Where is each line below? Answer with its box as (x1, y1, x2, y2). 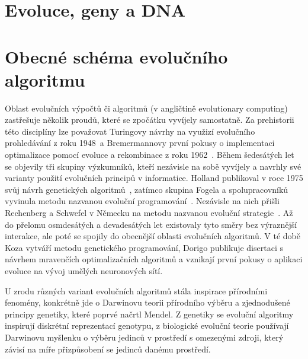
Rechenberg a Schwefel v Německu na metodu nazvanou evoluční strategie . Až (5, 206, 293, 219)
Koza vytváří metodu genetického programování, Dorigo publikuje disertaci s (5, 241, 283, 253)
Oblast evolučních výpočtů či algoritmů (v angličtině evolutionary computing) (5, 101, 288, 114)
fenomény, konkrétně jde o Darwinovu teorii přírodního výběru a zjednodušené (5, 296, 290, 309)
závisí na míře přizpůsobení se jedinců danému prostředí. (5, 342, 211, 355)
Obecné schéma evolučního (5, 44, 228, 68)
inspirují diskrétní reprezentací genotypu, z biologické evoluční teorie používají (5, 319, 289, 332)
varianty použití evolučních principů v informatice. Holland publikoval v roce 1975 (5, 171, 303, 184)
